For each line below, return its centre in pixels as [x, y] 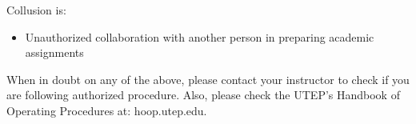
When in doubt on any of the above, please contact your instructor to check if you [208, 79]
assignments [54, 52]
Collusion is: [36, 10]
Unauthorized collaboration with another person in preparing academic [200, 36]
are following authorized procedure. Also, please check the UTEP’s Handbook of [203, 95]
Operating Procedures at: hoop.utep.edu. [107, 110]
